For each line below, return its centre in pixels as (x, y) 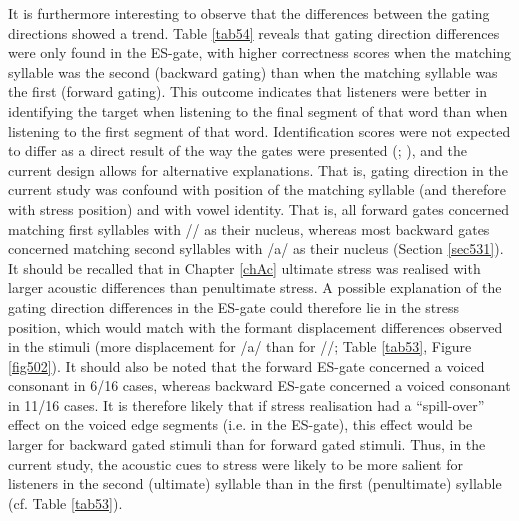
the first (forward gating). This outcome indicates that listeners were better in (247, 91)
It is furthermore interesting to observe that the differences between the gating (249, 13)
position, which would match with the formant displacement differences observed (255, 326)
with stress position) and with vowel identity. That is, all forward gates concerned (259, 208)
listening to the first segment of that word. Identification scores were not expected (259, 130)
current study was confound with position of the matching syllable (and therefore (257, 189)
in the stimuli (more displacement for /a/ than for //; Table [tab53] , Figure (240, 346)
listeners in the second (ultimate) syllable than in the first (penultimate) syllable (255, 483)
